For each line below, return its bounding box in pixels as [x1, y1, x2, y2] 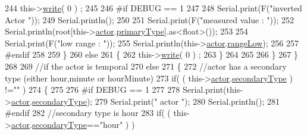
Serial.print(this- [182, 83, 243, 96]
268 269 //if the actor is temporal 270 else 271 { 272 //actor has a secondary [5, 59, 287, 72]
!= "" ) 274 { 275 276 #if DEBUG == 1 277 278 [5, 83, 180, 96]
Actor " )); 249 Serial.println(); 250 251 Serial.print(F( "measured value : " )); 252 [5, 13, 295, 26]
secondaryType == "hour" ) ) [32, 118, 135, 130]
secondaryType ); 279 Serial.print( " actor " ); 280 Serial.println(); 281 [32, 95, 280, 107]
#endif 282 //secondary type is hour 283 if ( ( [5, 106, 171, 119]
